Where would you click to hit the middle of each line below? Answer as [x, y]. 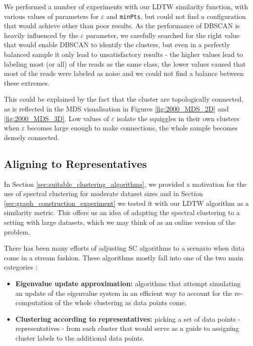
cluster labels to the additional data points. [80, 337]
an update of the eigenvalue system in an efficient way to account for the [124, 293]
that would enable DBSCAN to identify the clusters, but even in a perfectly [117, 45]
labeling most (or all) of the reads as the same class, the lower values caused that [125, 64]
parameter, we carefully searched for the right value [163, 35]
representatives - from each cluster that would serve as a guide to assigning [127, 328]
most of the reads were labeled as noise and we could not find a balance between [124, 73]
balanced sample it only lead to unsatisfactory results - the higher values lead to [124, 54]
